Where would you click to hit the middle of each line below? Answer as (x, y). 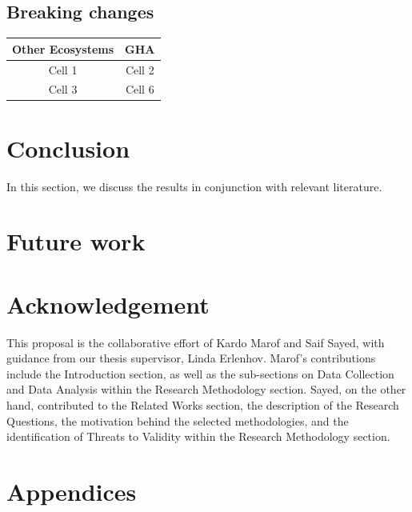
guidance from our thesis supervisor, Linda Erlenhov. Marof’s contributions (191, 358)
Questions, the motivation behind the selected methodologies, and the (178, 420)
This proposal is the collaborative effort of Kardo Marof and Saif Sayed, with (196, 342)
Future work (76, 241)
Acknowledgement (108, 304)
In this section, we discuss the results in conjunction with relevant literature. (194, 186)
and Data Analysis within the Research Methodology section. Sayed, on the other (206, 389)
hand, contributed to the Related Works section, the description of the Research (203, 405)
